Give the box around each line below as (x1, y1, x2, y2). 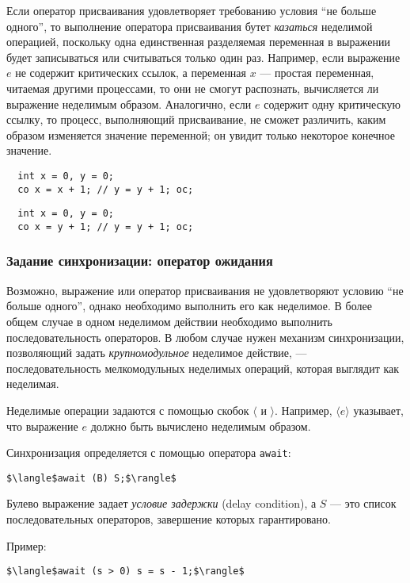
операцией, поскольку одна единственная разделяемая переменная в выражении (6, 33, 390, 50)
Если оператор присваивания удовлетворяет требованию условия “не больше (6, 2, 377, 18)
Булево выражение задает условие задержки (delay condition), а (6, 495, 317, 512)
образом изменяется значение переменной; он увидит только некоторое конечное (6, 126, 395, 143)
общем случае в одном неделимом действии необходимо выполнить (6, 313, 332, 329)
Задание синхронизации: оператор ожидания (6, 251, 273, 270)
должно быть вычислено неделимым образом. (90, 417, 311, 434)
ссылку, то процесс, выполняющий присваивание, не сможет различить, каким (6, 111, 386, 128)
